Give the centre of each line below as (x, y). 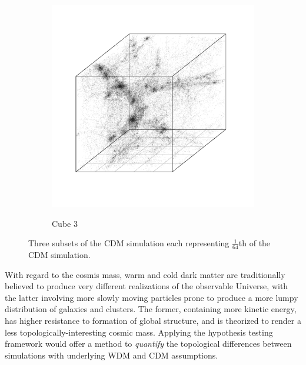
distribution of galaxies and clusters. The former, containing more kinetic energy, (151, 309)
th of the (255, 243)
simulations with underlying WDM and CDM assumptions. (112, 355)
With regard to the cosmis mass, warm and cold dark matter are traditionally (145, 274)
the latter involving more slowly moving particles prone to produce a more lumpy (152, 297)
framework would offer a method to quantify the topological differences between (148, 344)
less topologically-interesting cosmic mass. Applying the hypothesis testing (139, 332)
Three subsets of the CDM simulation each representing (129, 243)
